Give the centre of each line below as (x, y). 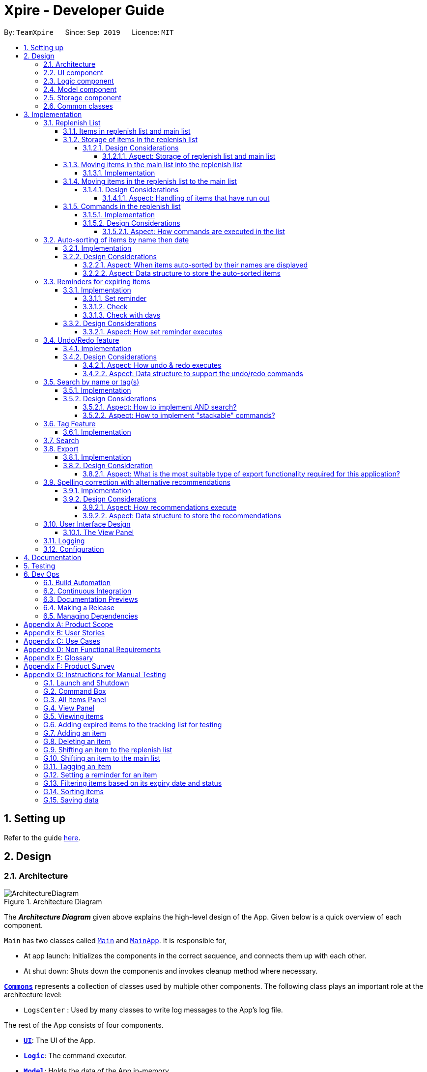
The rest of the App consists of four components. (84, 1025)
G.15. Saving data (71, 800)
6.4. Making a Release (79, 607)
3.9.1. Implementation (97, 490)
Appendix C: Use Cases (62, 641)
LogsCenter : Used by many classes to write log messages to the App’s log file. (153, 1010)
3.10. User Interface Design (87, 524)
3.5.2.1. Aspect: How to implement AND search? (160, 407)
